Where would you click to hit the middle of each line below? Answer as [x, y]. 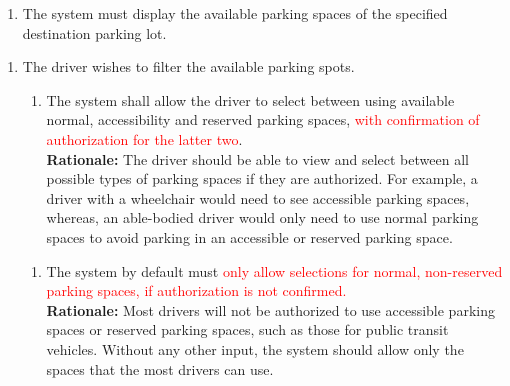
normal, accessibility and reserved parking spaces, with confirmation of [263, 119]
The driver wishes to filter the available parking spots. [188, 66]
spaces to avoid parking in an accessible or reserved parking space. [249, 236]
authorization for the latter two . [144, 138]
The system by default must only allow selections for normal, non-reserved [274, 270]
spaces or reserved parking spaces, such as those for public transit [247, 329]
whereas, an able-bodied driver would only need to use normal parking [262, 217]
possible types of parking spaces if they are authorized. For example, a [262, 178]
